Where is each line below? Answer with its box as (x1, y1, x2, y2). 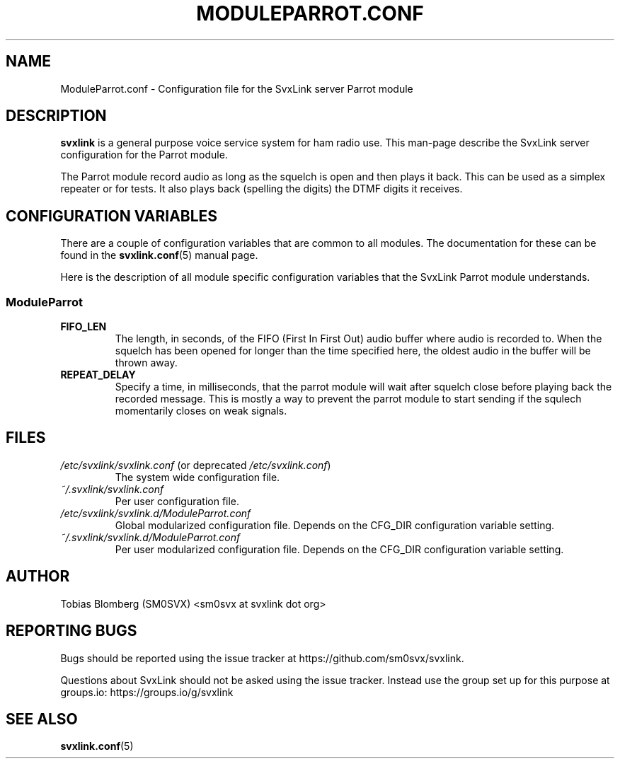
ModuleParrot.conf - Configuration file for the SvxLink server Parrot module (60, 82, 413, 95)
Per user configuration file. (115, 494, 240, 507)
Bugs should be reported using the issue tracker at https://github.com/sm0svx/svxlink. (60, 652, 464, 664)
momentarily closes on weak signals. (115, 405, 287, 417)
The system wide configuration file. (115, 470, 280, 483)
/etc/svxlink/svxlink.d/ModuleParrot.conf (60, 507, 251, 519)
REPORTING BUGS (6, 622, 137, 640)
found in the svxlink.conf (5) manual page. (60, 249, 258, 262)
